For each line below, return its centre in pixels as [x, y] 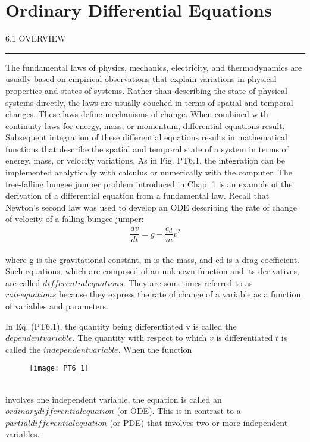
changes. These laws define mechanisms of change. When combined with [137, 114]
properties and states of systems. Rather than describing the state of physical [146, 90]
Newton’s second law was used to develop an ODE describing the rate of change [151, 207]
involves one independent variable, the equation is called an [114, 399]
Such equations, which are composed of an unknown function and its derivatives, [152, 271]
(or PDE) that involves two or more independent [199, 422]
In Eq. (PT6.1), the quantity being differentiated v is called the [121, 326]
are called [23, 282]
